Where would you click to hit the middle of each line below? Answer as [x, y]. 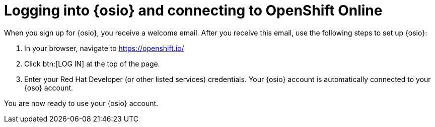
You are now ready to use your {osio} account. [81, 103]
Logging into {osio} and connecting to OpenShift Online [193, 10]
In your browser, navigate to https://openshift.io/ [104, 48]
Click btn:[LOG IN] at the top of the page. [92, 63]
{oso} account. [49, 87]
